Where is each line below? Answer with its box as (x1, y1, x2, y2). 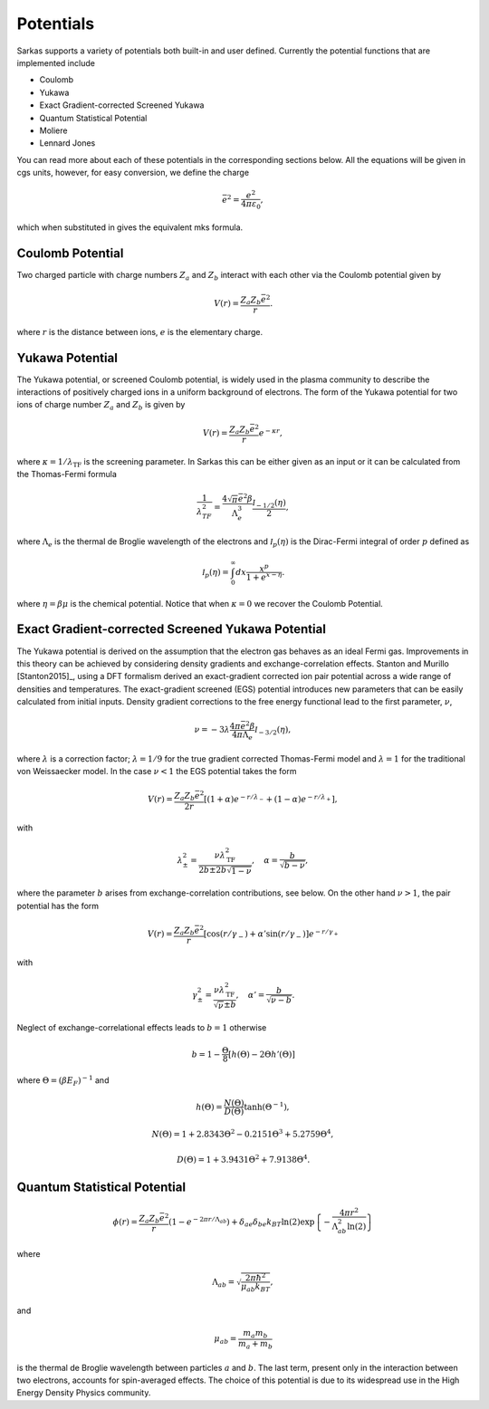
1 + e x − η (245, 570, 283, 583)
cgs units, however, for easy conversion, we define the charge (16, 168, 249, 178)
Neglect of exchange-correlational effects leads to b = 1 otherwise (16, 1022, 267, 1033)
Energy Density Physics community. (16, 1387, 151, 1398)
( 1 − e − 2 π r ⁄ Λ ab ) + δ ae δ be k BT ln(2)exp (168, 1215, 315, 1229)
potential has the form (16, 900, 100, 911)
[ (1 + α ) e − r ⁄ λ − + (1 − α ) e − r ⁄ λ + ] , (204, 792, 338, 805)
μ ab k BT (240, 1281, 271, 1294)
